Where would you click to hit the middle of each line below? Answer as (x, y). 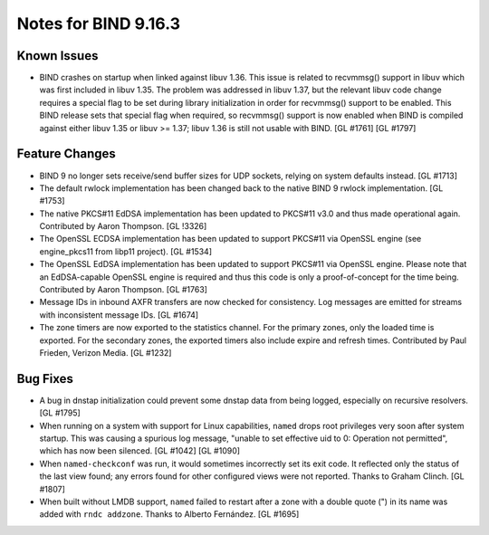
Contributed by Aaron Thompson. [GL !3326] (123, 226)
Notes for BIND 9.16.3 (99, 24)
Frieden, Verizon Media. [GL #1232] (105, 353)
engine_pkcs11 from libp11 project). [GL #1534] (126, 251)
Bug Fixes (45, 379)
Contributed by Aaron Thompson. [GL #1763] (124, 290)
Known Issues (58, 56)
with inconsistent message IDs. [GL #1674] (119, 315)
